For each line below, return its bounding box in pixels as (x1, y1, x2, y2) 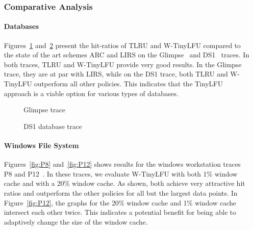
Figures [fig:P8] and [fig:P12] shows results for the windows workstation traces (4, 159, 241, 169)
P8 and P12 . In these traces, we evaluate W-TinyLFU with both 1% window (4, 168, 238, 179)
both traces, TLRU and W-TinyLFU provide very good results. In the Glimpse (4, 59, 242, 69)
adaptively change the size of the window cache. (4, 216, 148, 227)
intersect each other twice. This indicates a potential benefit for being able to (4, 207, 236, 217)
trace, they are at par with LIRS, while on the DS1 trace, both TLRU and (4, 69, 228, 79)
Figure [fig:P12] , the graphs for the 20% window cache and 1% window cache (4, 197, 236, 207)
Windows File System (4, 140, 79, 150)
